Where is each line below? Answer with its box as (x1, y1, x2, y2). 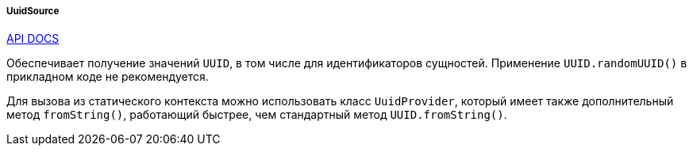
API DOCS (6, 32, 60, 46)
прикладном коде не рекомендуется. (6, 70, 209, 84)
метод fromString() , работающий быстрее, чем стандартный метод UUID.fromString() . (6, 108, 507, 122)
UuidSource (6, 6, 60, 17)
